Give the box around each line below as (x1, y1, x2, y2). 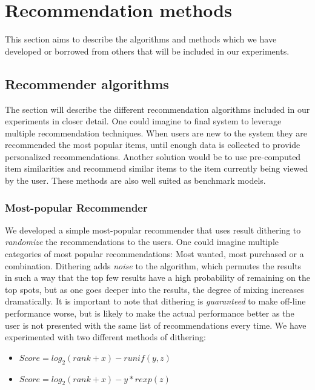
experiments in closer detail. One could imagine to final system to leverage (5, 115, 282, 127)
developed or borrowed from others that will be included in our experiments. (5, 44, 290, 57)
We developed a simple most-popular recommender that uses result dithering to (5, 223, 301, 236)
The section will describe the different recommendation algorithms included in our (5, 103, 310, 115)
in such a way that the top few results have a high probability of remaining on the (5, 271, 310, 284)
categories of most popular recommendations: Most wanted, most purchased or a (5, 247, 304, 260)
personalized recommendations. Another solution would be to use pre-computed (5, 150, 301, 163)
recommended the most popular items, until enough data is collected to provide (5, 138, 300, 151)
